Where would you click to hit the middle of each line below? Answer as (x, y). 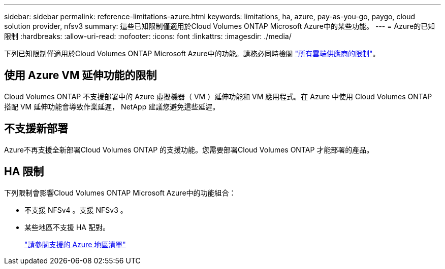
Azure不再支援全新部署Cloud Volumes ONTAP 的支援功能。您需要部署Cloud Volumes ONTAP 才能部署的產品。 (189, 149)
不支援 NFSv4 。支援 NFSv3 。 (76, 210)
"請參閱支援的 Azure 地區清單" (75, 244)
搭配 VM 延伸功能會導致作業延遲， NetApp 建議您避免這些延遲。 (112, 106)
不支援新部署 (36, 129)
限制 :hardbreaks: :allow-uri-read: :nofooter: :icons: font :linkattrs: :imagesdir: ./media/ (148, 36)
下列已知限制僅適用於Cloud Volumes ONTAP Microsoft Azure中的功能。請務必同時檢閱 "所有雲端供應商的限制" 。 (192, 53)
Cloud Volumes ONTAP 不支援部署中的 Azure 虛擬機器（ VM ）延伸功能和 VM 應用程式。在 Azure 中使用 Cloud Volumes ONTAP (218, 96)
